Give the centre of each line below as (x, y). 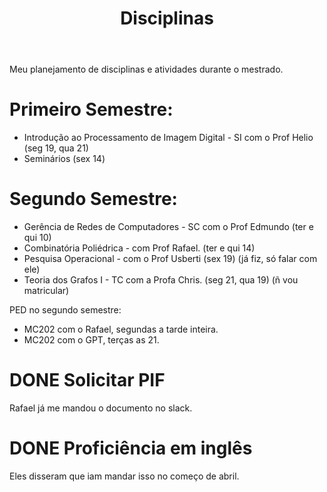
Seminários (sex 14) (64, 159)
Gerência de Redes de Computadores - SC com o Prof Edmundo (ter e (168, 227)
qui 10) (37, 238)
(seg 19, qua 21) (56, 148)
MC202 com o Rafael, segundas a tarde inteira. (121, 329)
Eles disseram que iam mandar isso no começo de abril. (124, 476)
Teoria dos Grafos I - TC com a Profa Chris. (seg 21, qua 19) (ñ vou (161, 280)
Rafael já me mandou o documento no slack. (101, 408)
